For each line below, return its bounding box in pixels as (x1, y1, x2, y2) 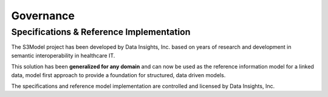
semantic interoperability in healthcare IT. (11, 52, 115, 59)
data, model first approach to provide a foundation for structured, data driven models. (11, 71, 226, 78)
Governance (11, 9, 75, 22)
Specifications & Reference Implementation (11, 27, 191, 37)
